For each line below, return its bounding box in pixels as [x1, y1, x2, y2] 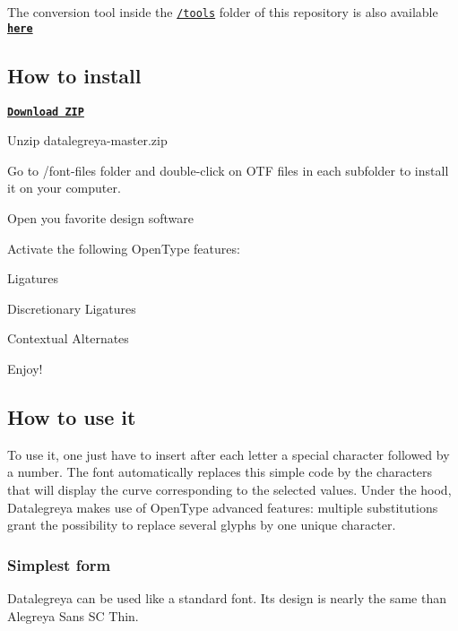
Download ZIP [7, 105, 84, 118]
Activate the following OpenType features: [7, 238, 240, 257]
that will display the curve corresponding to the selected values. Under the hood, [7, 480, 452, 498]
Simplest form [7, 553, 111, 575]
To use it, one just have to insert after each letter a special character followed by [7, 445, 450, 463]
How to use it [7, 402, 136, 430]
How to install [7, 61, 142, 89]
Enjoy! [7, 359, 43, 377]
